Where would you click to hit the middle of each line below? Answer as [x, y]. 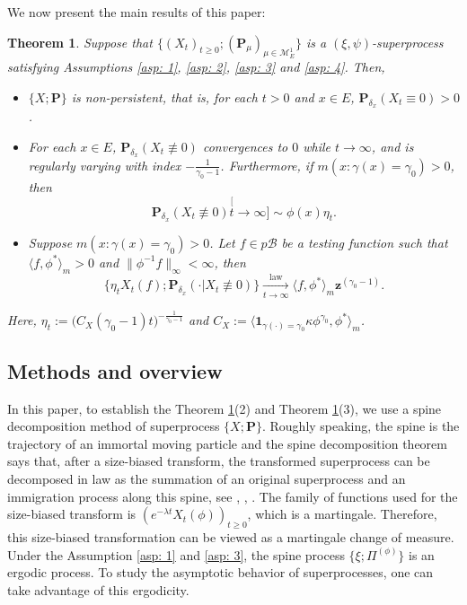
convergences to [245, 146]
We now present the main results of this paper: [137, 12]
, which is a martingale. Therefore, [342, 514]
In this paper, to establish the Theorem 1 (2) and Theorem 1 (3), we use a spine [225, 408]
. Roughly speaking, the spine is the [361, 426]
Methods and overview [115, 370]
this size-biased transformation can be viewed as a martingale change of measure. [231, 537]
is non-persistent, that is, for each [164, 96]
